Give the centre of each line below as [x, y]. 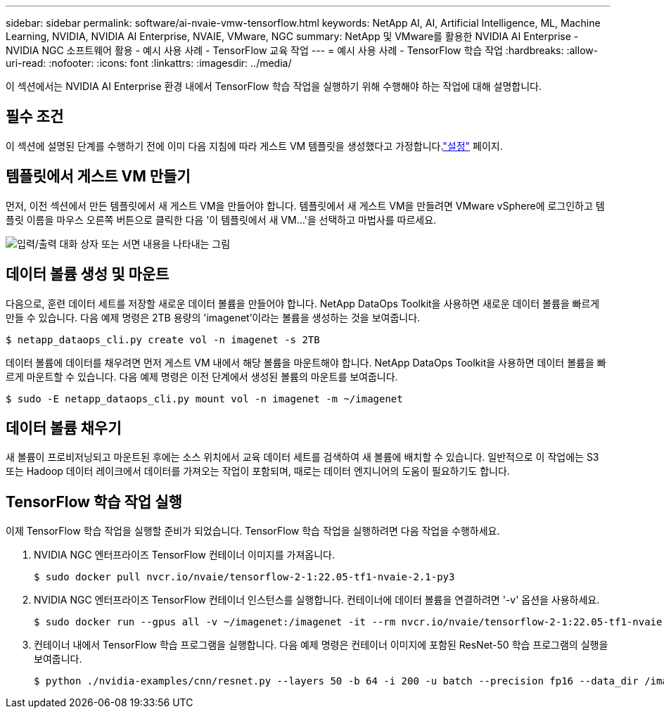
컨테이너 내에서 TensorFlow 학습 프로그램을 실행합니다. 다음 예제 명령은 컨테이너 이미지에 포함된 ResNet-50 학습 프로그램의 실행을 [321, 645]
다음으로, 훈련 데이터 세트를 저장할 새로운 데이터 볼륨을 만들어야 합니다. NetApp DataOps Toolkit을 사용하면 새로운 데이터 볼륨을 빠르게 [303, 303]
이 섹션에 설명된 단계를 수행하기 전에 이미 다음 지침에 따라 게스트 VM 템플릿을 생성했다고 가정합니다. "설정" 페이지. [254, 146]
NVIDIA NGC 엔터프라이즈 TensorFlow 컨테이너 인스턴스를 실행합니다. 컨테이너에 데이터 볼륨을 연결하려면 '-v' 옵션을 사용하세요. [317, 600]
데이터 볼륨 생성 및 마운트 [88, 274]
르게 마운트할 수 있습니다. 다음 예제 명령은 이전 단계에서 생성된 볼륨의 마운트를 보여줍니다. [202, 376]
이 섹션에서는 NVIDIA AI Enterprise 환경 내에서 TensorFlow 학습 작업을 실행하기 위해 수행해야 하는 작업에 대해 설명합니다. [274, 86]
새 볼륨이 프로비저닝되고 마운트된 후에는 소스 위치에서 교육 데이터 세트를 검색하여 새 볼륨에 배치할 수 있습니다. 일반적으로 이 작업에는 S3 [302, 457]
